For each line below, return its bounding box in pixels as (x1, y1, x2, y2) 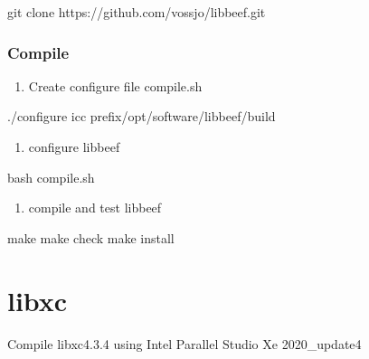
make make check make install (7, 228, 175, 247)
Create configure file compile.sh (28, 76, 203, 95)
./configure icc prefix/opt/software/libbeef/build (7, 107, 276, 126)
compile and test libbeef (28, 198, 162, 217)
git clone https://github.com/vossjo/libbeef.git (7, 3, 266, 21)
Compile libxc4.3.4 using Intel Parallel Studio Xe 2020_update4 (7, 334, 362, 353)
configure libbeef (28, 137, 120, 156)
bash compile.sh (7, 167, 95, 186)
